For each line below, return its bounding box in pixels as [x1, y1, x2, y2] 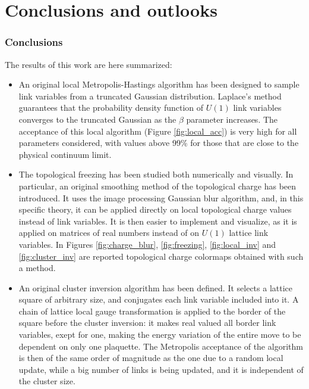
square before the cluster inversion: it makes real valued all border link [18, 316, 276, 329]
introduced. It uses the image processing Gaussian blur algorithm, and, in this [18, 191, 304, 204]
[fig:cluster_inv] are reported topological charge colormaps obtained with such [18, 250, 304, 262]
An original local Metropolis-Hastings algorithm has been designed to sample [18, 78, 299, 91]
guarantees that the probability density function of [18, 101, 204, 114]
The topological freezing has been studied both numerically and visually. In [18, 168, 294, 181]
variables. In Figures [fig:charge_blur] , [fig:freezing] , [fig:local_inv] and [18, 238, 276, 250]
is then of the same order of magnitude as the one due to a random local [18, 351, 283, 364]
